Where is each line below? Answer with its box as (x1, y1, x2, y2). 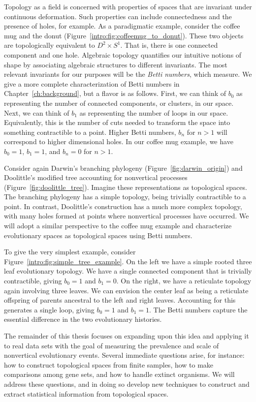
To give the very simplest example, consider (4, 247, 136, 257)
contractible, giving (4, 276, 62, 286)
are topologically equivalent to (4, 40, 95, 50)
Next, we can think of (4, 107, 69, 118)
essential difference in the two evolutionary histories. (4, 314, 162, 324)
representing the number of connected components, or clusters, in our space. (4, 97, 234, 108)
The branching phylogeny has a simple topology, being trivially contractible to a (4, 191, 246, 202)
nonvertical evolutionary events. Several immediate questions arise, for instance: (4, 350, 245, 360)
